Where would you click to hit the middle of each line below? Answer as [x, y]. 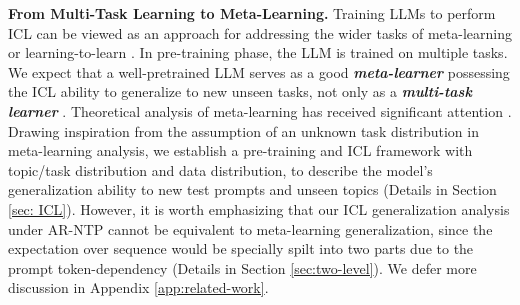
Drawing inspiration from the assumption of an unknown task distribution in [243, 130]
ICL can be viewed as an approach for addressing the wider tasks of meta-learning [260, 32]
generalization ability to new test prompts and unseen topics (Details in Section [252, 189]
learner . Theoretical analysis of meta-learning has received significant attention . [260, 110]
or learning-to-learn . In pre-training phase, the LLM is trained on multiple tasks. [258, 52]
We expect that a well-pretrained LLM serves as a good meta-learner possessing [259, 71]
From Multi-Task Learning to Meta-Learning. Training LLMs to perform [252, 13]
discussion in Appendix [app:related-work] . [138, 287]
